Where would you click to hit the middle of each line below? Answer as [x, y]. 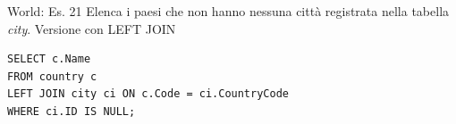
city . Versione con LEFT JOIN [92, 28]
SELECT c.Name [49, 59]
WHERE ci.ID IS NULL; [72, 111]
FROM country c [52, 76]
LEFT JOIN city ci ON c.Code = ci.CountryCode [148, 94]
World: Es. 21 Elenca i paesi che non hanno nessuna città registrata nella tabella [228, 11]
